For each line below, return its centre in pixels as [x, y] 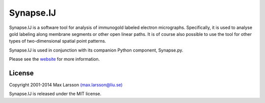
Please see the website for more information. [54, 59]
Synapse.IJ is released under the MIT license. [55, 94]
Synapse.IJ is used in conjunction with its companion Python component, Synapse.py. [96, 50]
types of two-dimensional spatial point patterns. [58, 41]
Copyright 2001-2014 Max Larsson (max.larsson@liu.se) [66, 85]
